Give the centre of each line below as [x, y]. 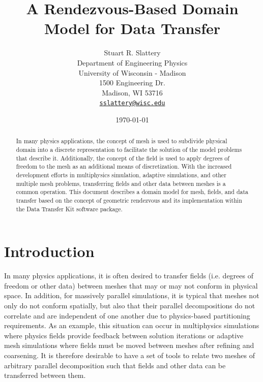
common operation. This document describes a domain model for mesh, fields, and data [132, 192]
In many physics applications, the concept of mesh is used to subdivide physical [122, 141]
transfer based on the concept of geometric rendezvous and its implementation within [129, 200]
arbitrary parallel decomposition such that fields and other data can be [115, 365]
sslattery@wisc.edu [132, 103]
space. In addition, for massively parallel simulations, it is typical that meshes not [132, 295]
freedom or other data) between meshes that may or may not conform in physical [131, 285]
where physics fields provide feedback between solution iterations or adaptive [124, 335]
